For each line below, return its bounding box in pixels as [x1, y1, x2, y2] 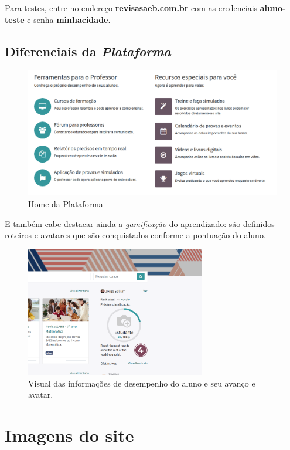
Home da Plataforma [28, 198, 103, 210]
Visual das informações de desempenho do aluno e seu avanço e [28, 377, 255, 389]
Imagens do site [5, 423, 134, 447]
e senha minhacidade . [27, 13, 111, 25]
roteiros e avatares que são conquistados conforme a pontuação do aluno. [5, 229, 266, 241]
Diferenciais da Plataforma [5, 42, 172, 60]
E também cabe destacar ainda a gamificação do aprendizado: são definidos [5, 217, 275, 229]
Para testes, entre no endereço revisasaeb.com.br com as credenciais [5, 2, 258, 13]
